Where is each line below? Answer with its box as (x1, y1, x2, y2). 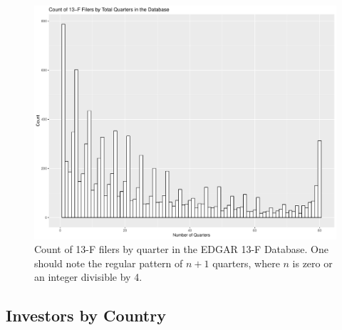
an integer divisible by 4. (34, 269, 142, 284)
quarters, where (212, 255, 280, 270)
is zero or (292, 255, 333, 270)
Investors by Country (6, 304, 166, 326)
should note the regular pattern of (34, 255, 183, 270)
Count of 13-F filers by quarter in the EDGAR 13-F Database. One (34, 242, 328, 257)
